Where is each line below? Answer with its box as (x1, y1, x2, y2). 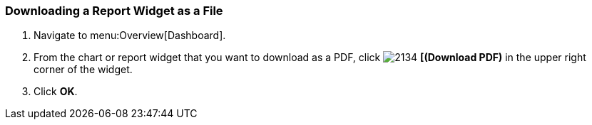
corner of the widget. (34, 63, 133, 76)
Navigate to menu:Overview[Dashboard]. (34, 29, 226, 42)
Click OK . (34, 85, 78, 98)
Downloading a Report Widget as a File (5, 4, 223, 18)
